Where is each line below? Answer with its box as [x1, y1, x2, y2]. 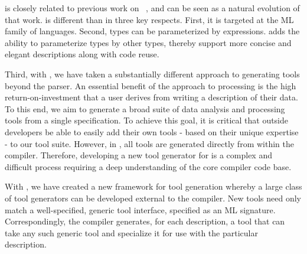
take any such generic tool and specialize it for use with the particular [5, 226, 258, 239]
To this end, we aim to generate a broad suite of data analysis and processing [5, 102, 285, 115]
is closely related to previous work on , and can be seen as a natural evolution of [5, 2, 300, 14]
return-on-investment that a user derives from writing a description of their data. [5, 91, 298, 103]
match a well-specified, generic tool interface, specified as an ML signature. [5, 203, 276, 216]
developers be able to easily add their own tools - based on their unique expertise [5, 125, 299, 138]
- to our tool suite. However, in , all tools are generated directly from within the [5, 137, 294, 149]
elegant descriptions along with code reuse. [5, 48, 159, 60]
